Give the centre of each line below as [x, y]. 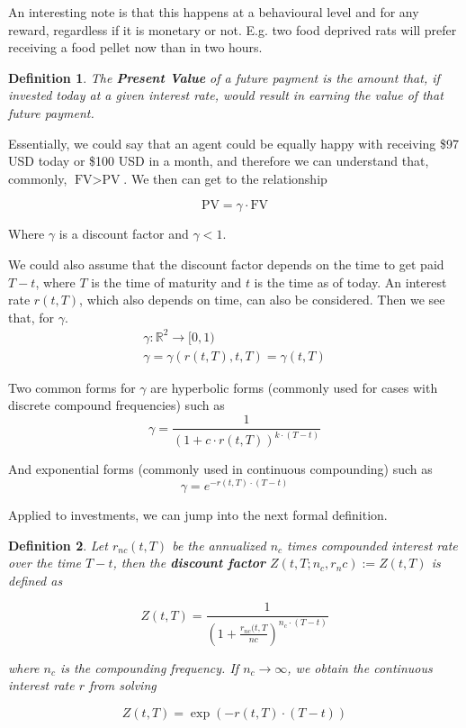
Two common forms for [72, 387]
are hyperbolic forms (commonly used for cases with [294, 387]
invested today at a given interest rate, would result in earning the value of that [226, 95]
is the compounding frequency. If [149, 667]
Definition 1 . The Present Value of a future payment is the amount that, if [224, 77]
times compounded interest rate [372, 545]
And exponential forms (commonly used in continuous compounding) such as [220, 469]
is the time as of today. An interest [350, 282]
